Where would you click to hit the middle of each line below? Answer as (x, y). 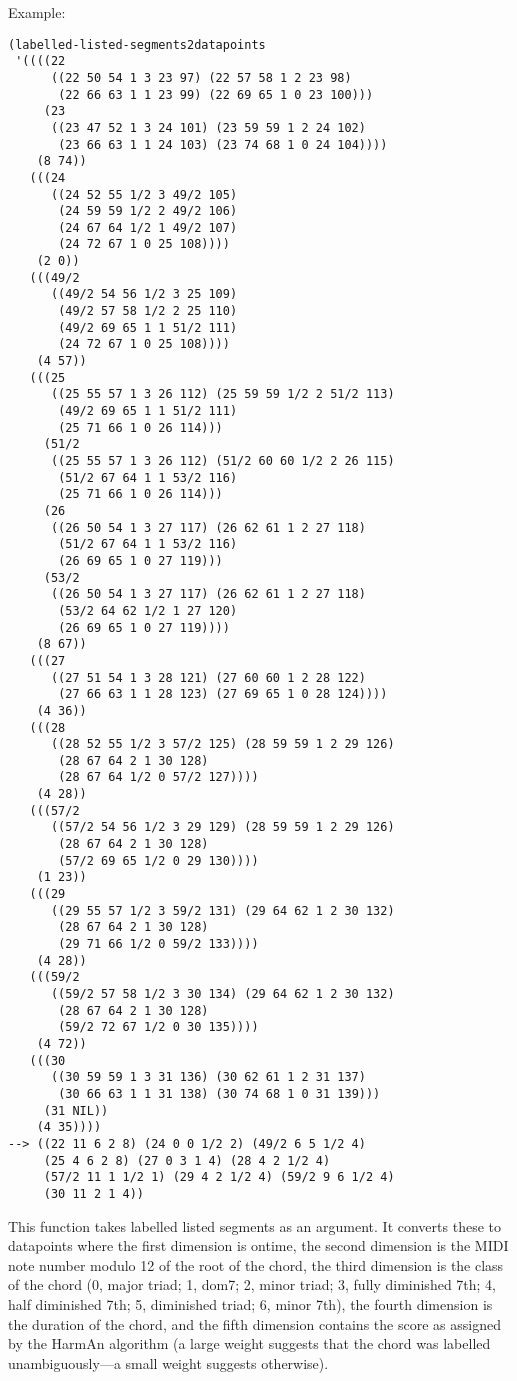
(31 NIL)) (76, 1110)
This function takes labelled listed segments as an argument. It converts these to (254, 1225)
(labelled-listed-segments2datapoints (137, 44)
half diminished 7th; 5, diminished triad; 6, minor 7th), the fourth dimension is (250, 1303)
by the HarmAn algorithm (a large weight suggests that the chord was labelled (249, 1343)
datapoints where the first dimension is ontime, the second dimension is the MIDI (258, 1245)
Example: (37, 12)
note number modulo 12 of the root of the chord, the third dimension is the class (256, 1264)
